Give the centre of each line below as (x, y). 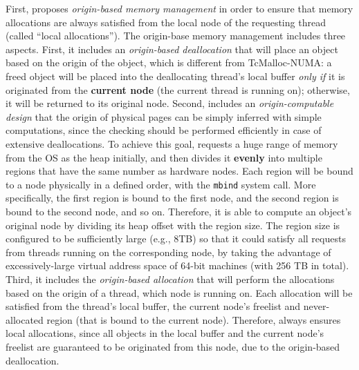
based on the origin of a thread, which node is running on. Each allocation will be (179, 292)
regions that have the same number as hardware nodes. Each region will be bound (179, 171)
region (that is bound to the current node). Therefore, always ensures (194, 319)
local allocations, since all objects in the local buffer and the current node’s (165, 333)
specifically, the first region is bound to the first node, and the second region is (172, 198)
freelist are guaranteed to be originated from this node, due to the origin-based (173, 346)
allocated (25, 319)
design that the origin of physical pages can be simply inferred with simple (164, 116)
